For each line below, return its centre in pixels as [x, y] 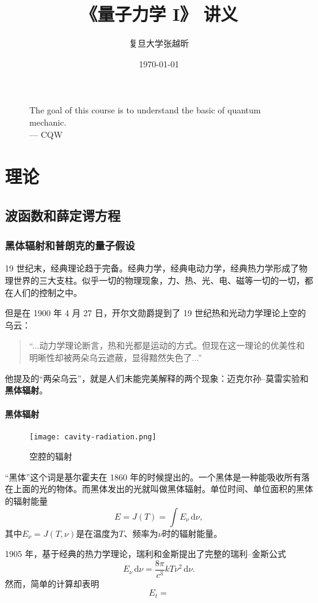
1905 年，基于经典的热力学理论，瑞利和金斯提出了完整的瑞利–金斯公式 [146, 554]
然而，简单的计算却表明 [52, 583]
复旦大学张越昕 [159, 43]
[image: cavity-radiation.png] [93, 437]
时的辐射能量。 [192, 533]
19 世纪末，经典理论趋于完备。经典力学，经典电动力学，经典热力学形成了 [152, 268]
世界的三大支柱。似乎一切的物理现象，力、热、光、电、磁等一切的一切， [159, 280]
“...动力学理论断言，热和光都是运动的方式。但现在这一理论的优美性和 [167, 345]
